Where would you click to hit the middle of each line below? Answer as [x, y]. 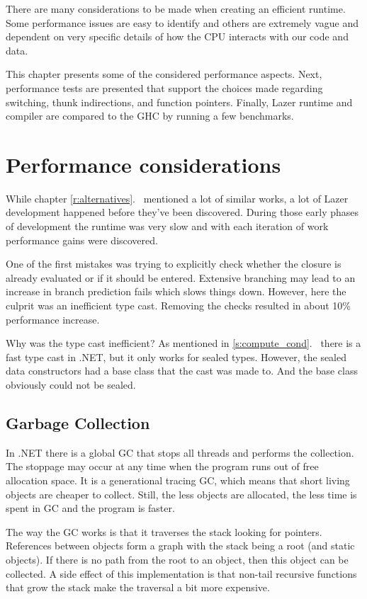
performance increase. [53, 319]
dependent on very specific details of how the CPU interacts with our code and [177, 36]
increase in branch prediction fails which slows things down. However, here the [176, 291]
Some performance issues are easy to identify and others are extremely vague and [182, 22]
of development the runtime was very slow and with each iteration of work [167, 226]
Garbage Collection [78, 422]
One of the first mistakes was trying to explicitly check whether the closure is [174, 264]
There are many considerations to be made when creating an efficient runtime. [176, 8]
